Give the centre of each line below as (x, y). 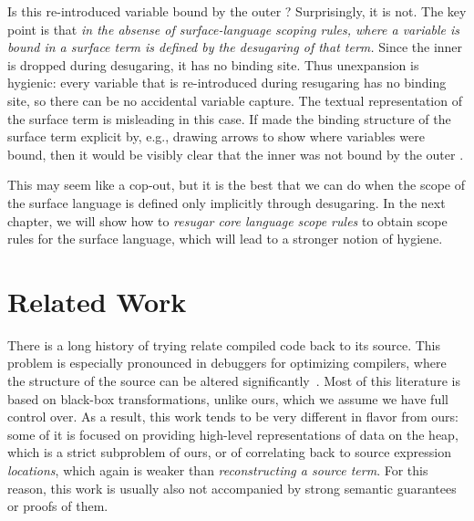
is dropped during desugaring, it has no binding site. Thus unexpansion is (213, 64)
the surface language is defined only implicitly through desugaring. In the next (227, 202)
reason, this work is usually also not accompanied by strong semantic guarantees (232, 488)
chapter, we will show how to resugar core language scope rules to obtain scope (227, 220)
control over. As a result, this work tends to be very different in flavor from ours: (233, 417)
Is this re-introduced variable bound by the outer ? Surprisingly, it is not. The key (237, 11)
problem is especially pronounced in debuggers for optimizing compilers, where (227, 363)
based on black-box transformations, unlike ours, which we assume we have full (228, 398)
